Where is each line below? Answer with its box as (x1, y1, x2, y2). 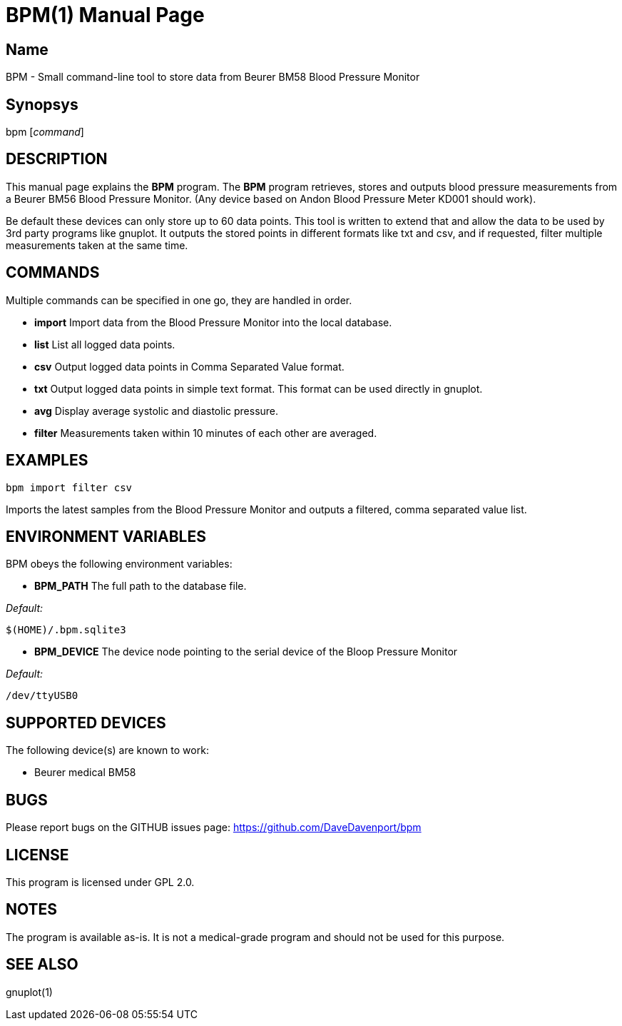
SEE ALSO (6, 955, 78, 974)
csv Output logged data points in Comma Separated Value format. (34, 360, 345, 373)
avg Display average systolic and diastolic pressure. (34, 404, 279, 417)
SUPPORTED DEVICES (6, 713, 166, 732)
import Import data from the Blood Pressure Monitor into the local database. (34, 316, 392, 328)
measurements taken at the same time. (6, 238, 188, 251)
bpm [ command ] (6, 126, 84, 139)
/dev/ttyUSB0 (6, 690, 78, 702)
